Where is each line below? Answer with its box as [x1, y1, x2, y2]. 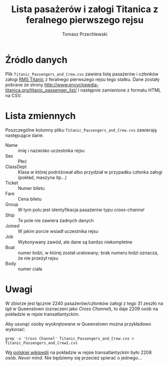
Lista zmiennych [5, 110, 76, 121]
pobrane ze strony [5, 82, 44, 88]
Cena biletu [18, 196, 42, 202]
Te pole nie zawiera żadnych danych [18, 217, 94, 223]
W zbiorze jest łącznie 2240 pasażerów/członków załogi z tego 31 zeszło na [5, 300, 163, 306]
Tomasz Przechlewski [62, 31, 107, 37]
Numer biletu [18, 185, 45, 191]
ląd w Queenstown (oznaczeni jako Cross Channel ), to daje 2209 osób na [5, 305, 158, 312]
